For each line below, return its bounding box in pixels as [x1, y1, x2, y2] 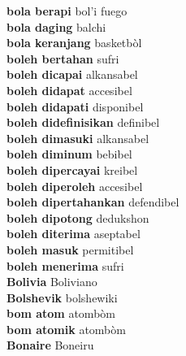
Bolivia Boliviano [6, 273, 97, 290]
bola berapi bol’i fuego [6, 2, 128, 19]
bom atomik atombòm [6, 320, 126, 337]
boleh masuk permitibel [6, 241, 134, 258]
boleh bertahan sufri [6, 50, 119, 67]
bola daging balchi [6, 18, 106, 35]
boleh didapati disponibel [6, 98, 144, 115]
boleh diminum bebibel [6, 145, 132, 163]
